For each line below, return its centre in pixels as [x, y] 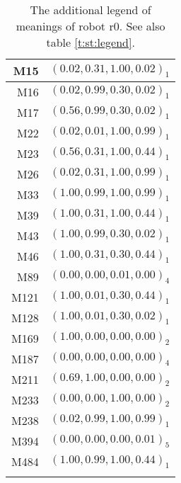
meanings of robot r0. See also [90, 26]
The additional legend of [90, 10]
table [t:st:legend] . [90, 42]
